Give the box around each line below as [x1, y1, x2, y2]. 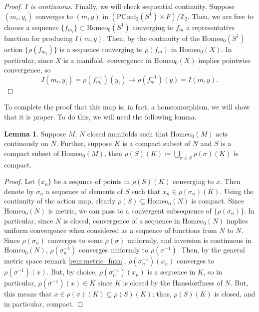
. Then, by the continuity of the [103, 32, 200, 43]
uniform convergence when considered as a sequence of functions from [4, 225, 217, 235]
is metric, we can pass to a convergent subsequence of [48, 205, 212, 215]
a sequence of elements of [45, 185, 123, 196]
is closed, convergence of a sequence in [63, 215, 180, 225]
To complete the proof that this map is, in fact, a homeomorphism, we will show [4, 101, 250, 112]
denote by [4, 185, 34, 196]
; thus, [152, 288, 172, 299]
